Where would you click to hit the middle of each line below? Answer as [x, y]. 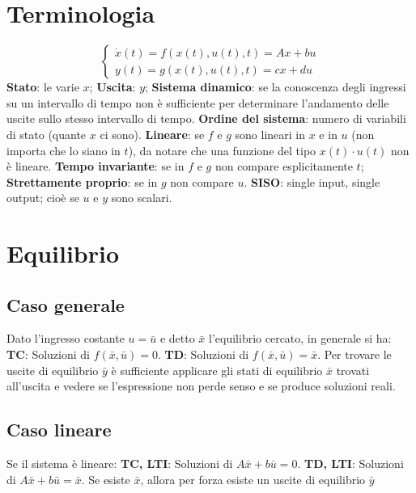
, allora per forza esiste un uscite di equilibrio [253, 479]
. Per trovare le [354, 354]
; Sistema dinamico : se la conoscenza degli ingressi [276, 87]
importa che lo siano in [64, 150]
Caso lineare [59, 430]
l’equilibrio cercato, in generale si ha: [300, 338]
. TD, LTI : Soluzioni [350, 464]
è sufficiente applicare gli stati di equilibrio [217, 370]
